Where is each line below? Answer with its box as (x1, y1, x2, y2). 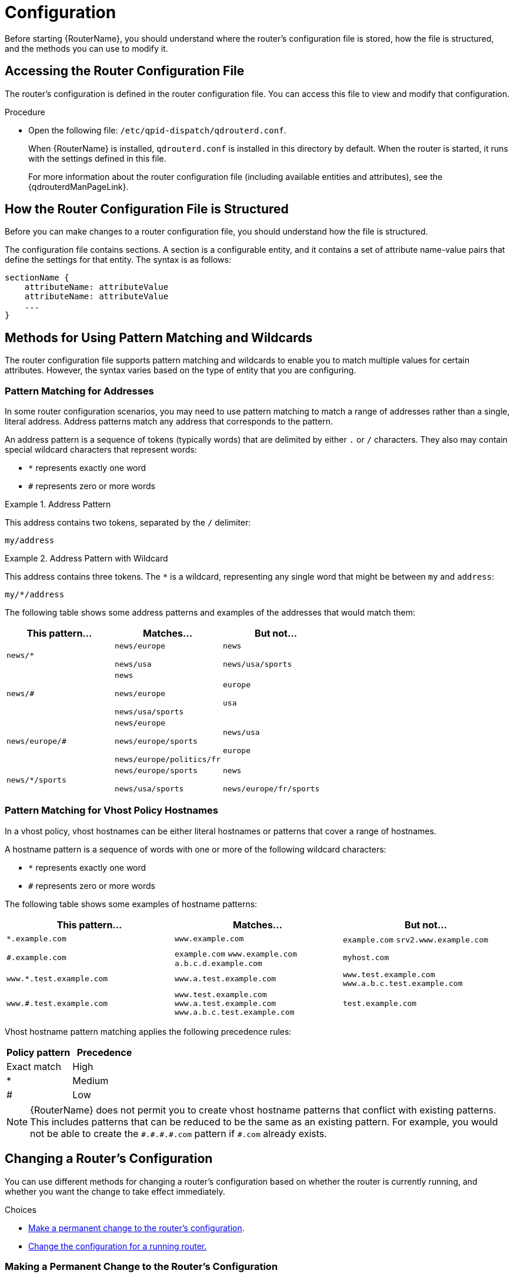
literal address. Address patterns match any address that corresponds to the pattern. (5, 416, 333, 427)
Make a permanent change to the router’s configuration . (28, 1222, 245, 1233)
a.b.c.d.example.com (174, 958, 262, 968)
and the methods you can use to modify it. (5, 43, 168, 54)
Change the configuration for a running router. (28, 1241, 207, 1251)
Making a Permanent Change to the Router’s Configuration (5, 1261, 278, 1272)
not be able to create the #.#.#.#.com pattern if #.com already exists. (30, 1127, 327, 1139)
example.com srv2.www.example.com (342, 935, 489, 944)
